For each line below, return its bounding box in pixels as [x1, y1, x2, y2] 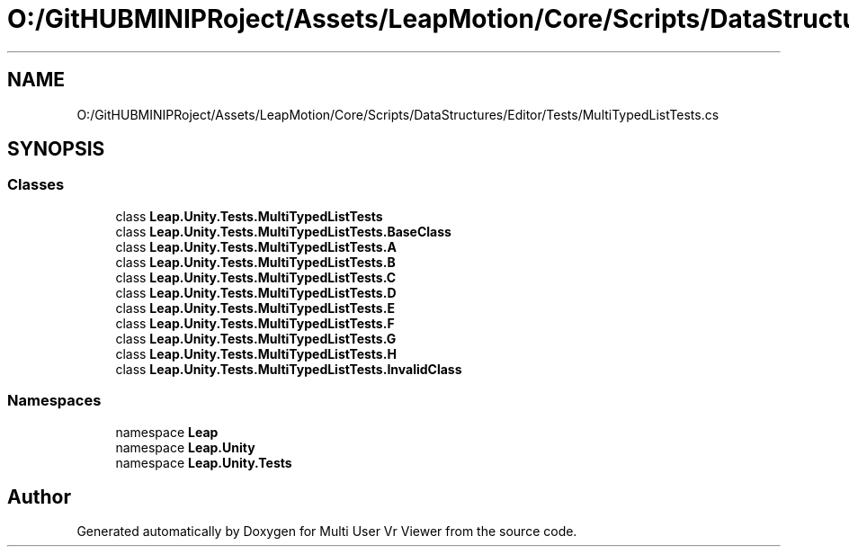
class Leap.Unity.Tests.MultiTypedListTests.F [115, 315, 395, 331]
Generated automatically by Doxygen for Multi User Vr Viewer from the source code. [76, 523, 577, 540]
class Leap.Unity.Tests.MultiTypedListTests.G [115, 330, 397, 346]
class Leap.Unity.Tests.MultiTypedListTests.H [115, 345, 397, 362]
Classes [7, 175, 65, 194]
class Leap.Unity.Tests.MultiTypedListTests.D [115, 284, 397, 300]
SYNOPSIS [7, 138, 105, 161]
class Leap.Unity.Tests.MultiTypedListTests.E [115, 299, 395, 316]
